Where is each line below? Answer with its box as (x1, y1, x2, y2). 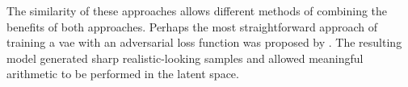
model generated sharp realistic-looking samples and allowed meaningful (6, 49, 364, 66)
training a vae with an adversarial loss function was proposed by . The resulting (6, 34, 402, 51)
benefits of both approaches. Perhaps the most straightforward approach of (6, 18, 377, 35)
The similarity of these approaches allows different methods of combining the (6, 2, 388, 19)
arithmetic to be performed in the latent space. (6, 65, 239, 82)
